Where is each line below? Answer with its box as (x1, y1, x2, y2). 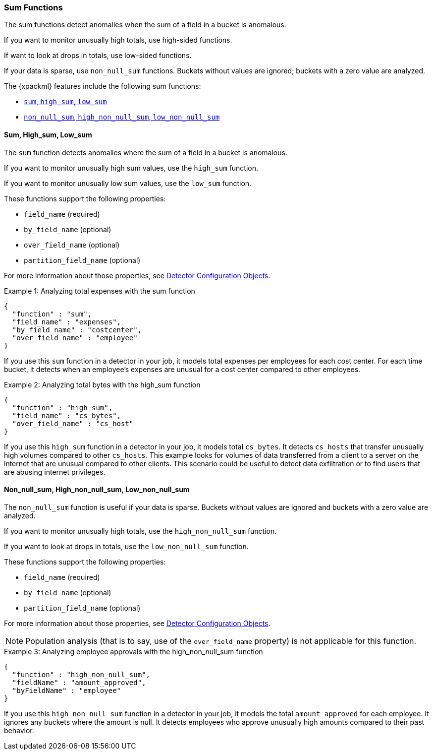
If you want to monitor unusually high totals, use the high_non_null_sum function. (4, 526, 277, 535)
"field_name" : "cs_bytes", (12, 411, 121, 420)
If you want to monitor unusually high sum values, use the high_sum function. (4, 163, 259, 172)
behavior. (4, 726, 34, 735)
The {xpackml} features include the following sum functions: (4, 82, 201, 91)
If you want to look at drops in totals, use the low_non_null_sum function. (4, 542, 249, 551)
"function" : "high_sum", (12, 403, 113, 412)
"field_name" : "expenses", (12, 317, 121, 326)
